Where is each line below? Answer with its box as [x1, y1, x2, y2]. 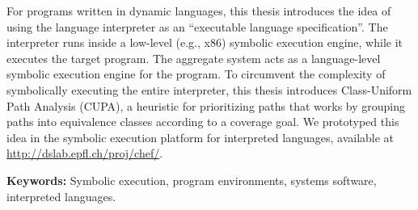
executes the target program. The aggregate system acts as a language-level [6, 49, 381, 66]
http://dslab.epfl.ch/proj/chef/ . [6, 145, 163, 162]
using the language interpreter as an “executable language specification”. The [6, 18, 388, 35]
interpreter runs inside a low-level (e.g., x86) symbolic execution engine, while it [6, 34, 403, 51]
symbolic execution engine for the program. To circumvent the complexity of [6, 65, 386, 82]
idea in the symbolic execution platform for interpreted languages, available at [6, 128, 395, 145]
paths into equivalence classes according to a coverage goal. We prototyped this [6, 113, 399, 130]
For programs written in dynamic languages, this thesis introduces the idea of [6, 2, 391, 19]
